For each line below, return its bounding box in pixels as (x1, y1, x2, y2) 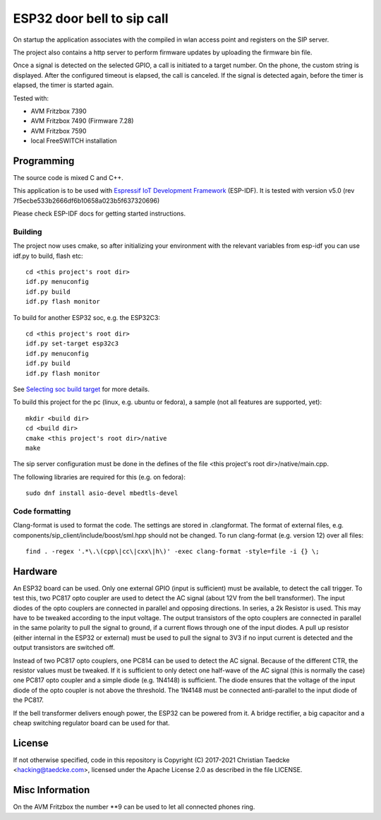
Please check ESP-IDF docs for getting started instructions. (13, 209, 186, 218)
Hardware (13, 565, 58, 577)
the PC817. (13, 696, 44, 704)
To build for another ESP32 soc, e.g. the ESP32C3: (13, 313, 160, 321)
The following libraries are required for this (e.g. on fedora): (13, 473, 186, 481)
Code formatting (13, 506, 71, 516)
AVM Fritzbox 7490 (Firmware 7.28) (30, 117, 134, 125)
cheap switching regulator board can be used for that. (13, 719, 170, 727)
